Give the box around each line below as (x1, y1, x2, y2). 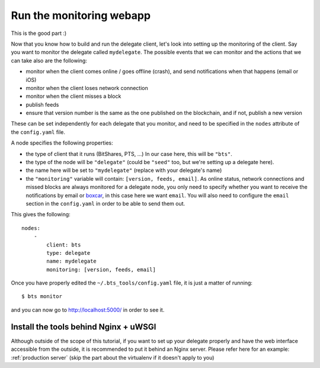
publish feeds (25, 101, 59, 108)
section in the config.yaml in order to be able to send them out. (25, 200, 185, 207)
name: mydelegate (46, 258, 97, 265)
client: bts (46, 241, 81, 248)
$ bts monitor (21, 293, 62, 300)
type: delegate (46, 249, 91, 256)
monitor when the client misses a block (25, 92, 121, 100)
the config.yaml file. (11, 128, 65, 136)
